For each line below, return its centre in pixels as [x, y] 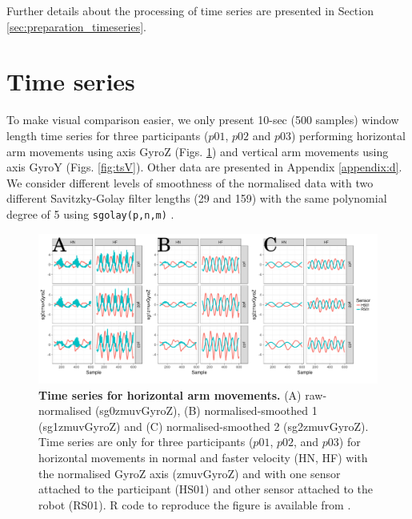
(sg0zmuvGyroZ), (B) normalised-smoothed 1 [206, 410]
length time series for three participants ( [108, 135]
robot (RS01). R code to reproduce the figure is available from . [195, 504]
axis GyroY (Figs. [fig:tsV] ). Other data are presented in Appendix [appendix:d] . [204, 167]
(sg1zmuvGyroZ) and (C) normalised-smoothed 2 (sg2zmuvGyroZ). [204, 426]
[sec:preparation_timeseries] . [76, 26]
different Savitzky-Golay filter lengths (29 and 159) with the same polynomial [197, 198]
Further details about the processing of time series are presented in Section [190, 10]
